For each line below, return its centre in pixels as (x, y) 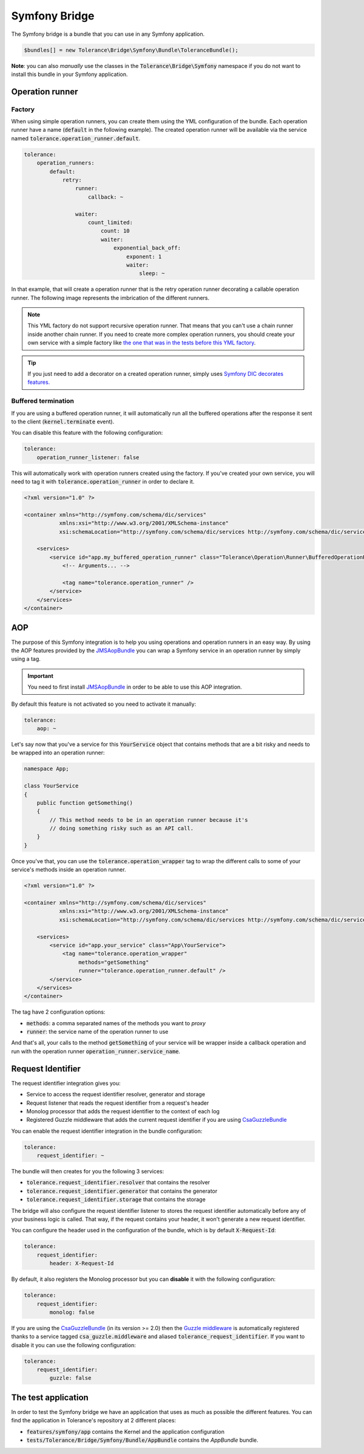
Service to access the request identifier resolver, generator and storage (116, 1094)
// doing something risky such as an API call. (122, 828)
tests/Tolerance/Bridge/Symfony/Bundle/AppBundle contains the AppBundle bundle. (143, 1440)
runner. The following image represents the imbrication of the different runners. (110, 298)
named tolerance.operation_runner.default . (76, 138)
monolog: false (72, 1312)
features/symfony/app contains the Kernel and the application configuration (125, 1432)
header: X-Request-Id (82, 1264)
